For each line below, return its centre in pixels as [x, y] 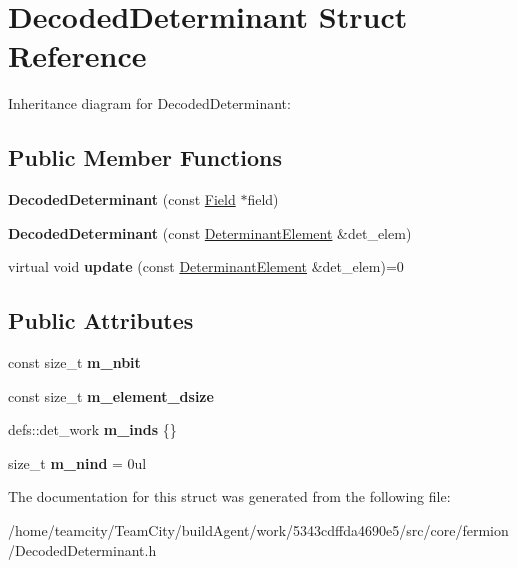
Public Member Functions [145, 157]
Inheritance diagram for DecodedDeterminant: [149, 103]
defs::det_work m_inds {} [92, 429]
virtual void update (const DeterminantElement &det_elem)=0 [206, 266]
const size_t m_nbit [74, 362]
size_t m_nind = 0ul [77, 462]
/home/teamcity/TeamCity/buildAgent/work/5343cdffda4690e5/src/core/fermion [258, 530]
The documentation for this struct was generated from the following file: [229, 496]
